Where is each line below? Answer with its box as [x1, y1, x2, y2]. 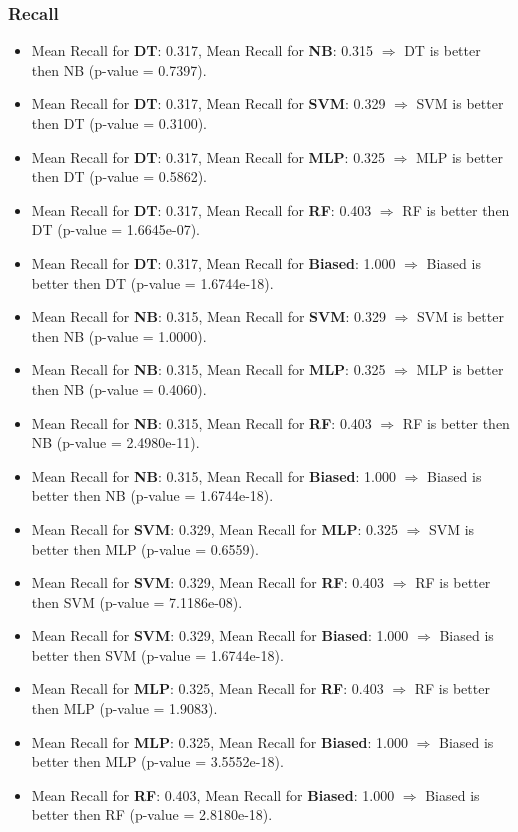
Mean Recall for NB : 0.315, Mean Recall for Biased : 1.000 [31, 465, 396, 486]
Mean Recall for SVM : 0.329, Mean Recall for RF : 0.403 [31, 572, 385, 593]
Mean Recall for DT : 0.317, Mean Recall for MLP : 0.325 [31, 146, 386, 167]
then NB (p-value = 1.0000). [31, 325, 207, 346]
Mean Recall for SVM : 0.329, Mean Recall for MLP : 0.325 [31, 518, 398, 539]
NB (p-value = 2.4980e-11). [31, 432, 200, 453]
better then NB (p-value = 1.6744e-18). [31, 485, 274, 506]
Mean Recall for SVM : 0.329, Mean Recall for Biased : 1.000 [31, 625, 409, 646]
